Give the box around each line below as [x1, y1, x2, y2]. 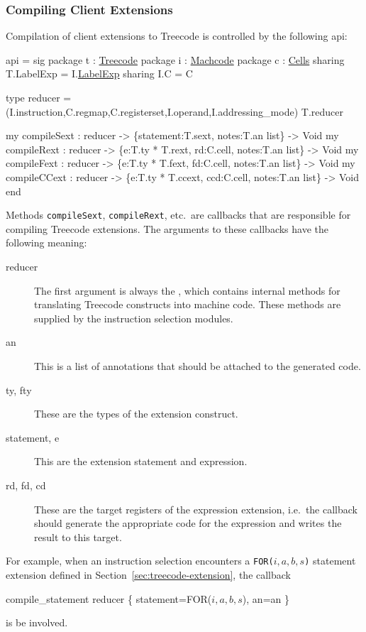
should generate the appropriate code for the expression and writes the [34, 516, 342, 530]
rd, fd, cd [6, 477, 46, 492]
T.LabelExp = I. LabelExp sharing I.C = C [6, 66, 193, 81]
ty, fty [6, 382, 32, 397]
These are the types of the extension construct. [34, 406, 238, 421]
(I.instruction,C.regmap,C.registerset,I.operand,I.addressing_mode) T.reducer [6, 104, 343, 119]
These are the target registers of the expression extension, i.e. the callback [34, 501, 357, 516]
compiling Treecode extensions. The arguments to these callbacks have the [6, 221, 329, 236]
